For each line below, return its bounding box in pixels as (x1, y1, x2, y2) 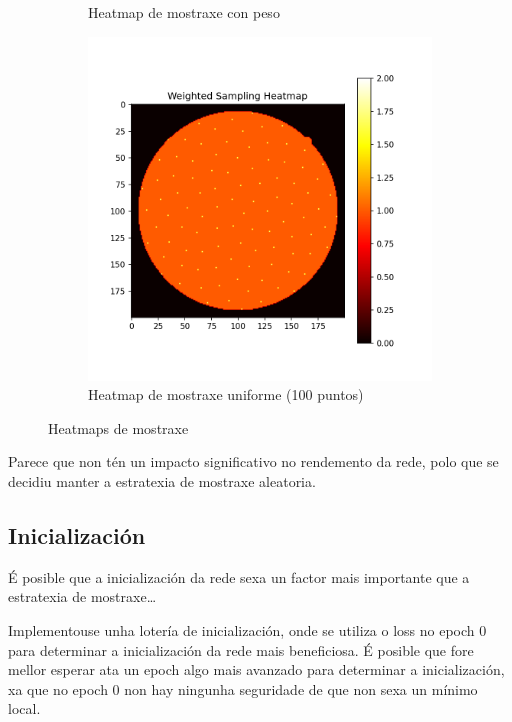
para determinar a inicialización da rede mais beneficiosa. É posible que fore (8, 639, 474, 660)
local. (8, 698, 41, 719)
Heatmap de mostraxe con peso (88, 2, 280, 22)
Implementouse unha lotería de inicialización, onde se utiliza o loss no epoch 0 (8, 619, 487, 640)
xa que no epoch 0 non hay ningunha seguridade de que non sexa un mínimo (8, 678, 478, 699)
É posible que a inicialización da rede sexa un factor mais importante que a (8, 566, 470, 587)
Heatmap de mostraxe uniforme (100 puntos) (88, 384, 364, 405)
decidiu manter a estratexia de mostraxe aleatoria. (8, 470, 316, 491)
